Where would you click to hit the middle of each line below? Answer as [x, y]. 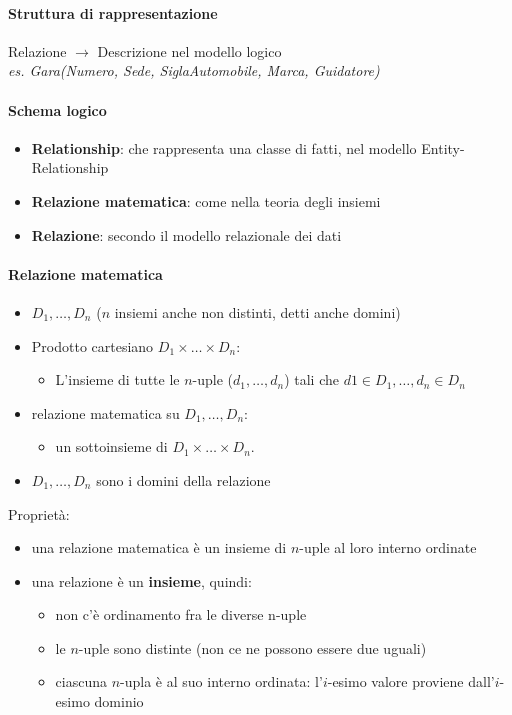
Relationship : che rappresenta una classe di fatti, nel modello [224, 147]
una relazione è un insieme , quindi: [141, 580]
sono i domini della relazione [183, 479]
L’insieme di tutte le [117, 379]
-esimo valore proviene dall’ [411, 681]
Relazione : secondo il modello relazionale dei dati [186, 234]
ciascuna [81, 681]
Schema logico [57, 109]
